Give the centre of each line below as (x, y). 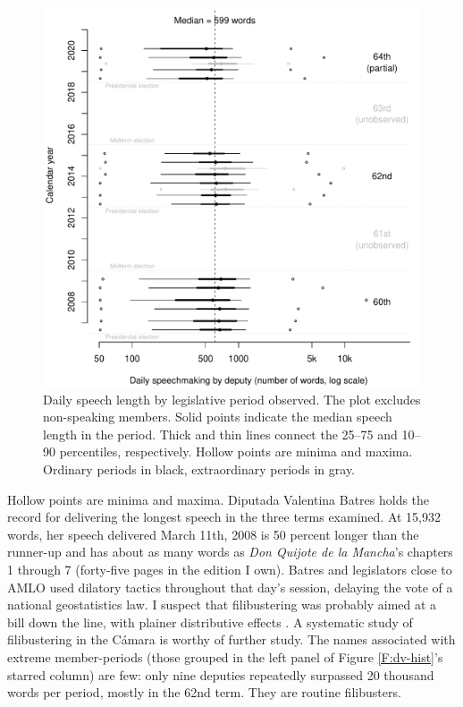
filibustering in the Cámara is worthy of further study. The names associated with (231, 639)
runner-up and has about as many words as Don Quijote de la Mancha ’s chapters (230, 552)
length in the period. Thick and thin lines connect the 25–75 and (220, 434)
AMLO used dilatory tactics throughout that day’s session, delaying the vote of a (230, 587)
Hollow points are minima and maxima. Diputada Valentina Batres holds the (219, 499)
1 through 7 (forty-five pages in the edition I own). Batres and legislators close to (230, 569)
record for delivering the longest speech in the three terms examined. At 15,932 (224, 517)
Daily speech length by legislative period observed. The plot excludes (232, 399)
